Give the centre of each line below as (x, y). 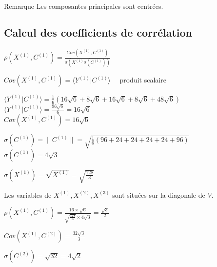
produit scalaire (143, 80)
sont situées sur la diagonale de (159, 195)
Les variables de (28, 195)
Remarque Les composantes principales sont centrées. (84, 6)
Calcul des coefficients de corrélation (98, 32)
